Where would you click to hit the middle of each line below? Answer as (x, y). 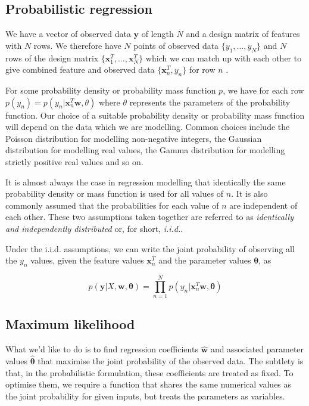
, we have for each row (263, 90)
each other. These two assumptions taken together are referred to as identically (149, 217)
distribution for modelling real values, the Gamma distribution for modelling (145, 150)
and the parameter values (205, 260)
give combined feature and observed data (80, 69)
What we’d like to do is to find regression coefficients (102, 349)
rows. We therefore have (77, 45)
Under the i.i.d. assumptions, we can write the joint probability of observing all (150, 248)
